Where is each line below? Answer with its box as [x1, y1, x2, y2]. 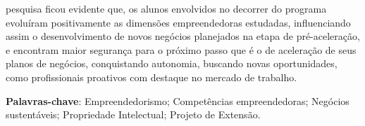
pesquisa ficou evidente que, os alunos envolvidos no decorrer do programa [6, 1, 327, 15]
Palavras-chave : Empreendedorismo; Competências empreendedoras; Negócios [6, 93, 349, 108]
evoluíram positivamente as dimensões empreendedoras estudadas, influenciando [6, 15, 351, 29]
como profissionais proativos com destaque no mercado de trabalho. [6, 69, 297, 84]
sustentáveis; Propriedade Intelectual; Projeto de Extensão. [6, 107, 261, 122]
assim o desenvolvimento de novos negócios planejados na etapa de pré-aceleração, [6, 29, 360, 43]
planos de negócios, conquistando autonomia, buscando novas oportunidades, [6, 56, 338, 71]
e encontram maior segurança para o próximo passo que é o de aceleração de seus [6, 42, 357, 57]
